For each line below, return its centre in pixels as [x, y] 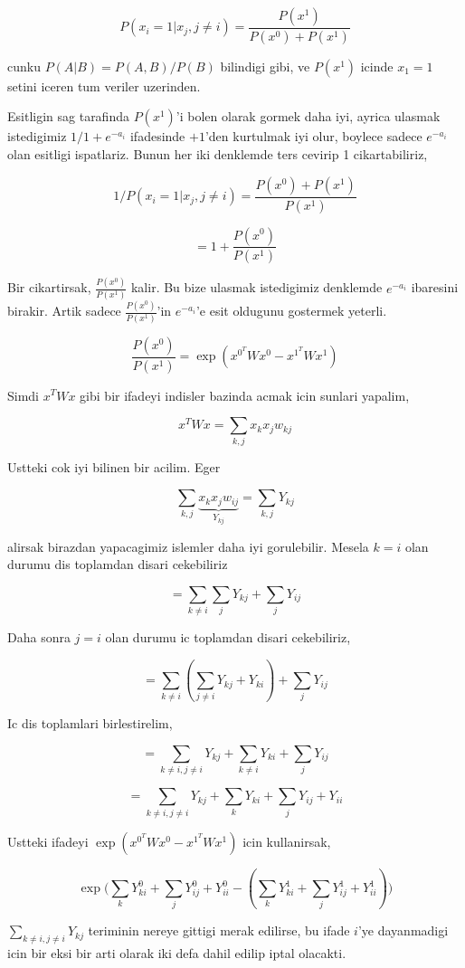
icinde [377, 66]
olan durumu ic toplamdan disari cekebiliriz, [228, 637]
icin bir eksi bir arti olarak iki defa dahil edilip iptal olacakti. [177, 953]
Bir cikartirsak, [49, 287]
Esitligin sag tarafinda [68, 116]
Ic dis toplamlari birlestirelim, [90, 723]
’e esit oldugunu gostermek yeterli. [291, 311]
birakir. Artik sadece [64, 311]
